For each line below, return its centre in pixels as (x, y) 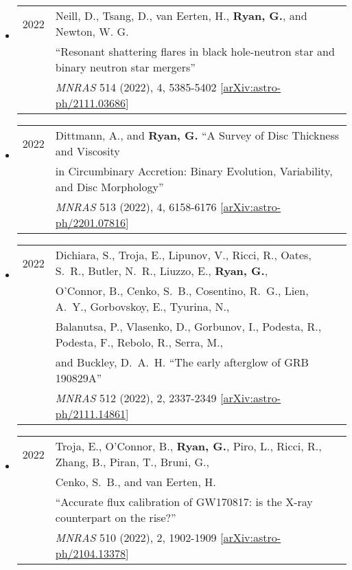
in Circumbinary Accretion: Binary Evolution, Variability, (194, 171)
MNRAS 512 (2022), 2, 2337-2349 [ (139, 398)
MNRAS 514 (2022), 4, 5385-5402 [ (139, 87)
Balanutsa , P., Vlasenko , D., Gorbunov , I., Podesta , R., (188, 326)
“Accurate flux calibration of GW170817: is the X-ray (184, 502)
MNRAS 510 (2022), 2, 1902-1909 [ (139, 537)
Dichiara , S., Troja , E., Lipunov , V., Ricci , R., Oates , (183, 255)
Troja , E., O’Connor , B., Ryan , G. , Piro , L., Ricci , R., (188, 446)
